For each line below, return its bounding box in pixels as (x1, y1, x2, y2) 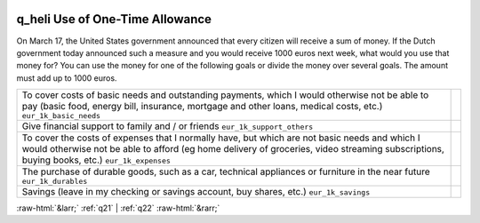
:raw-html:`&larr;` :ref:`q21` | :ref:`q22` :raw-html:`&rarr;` (16, 203, 220, 213)
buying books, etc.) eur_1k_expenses (21, 154, 171, 166)
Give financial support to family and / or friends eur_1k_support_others (21, 120, 314, 132)
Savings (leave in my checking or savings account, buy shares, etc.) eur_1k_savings (21, 186, 371, 198)
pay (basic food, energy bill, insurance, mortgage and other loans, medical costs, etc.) (21, 100, 383, 113)
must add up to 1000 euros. (16, 72, 117, 84)
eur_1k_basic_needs (21, 111, 101, 121)
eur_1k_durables (21, 177, 88, 187)
